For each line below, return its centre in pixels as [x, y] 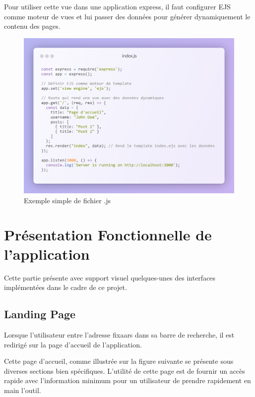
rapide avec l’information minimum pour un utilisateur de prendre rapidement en [127, 380]
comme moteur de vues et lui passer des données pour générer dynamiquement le [127, 16]
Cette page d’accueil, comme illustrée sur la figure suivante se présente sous [119, 361]
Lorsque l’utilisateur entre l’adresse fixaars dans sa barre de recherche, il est [119, 335]
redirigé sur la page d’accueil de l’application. [73, 344]
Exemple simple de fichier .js [67, 200]
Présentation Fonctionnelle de [108, 234]
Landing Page [40, 314]
